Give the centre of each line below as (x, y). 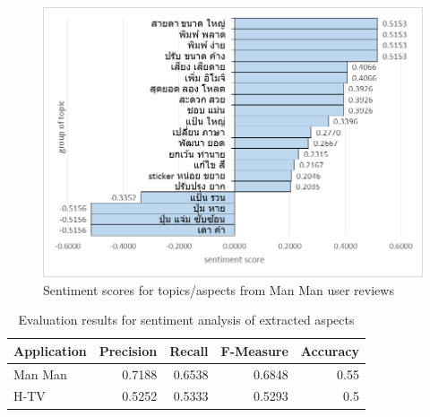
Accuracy (330, 350)
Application (50, 350)
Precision (128, 350)
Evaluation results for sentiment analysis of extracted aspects (186, 320)
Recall (189, 350)
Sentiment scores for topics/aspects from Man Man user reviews (219, 289)
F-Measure (254, 350)
